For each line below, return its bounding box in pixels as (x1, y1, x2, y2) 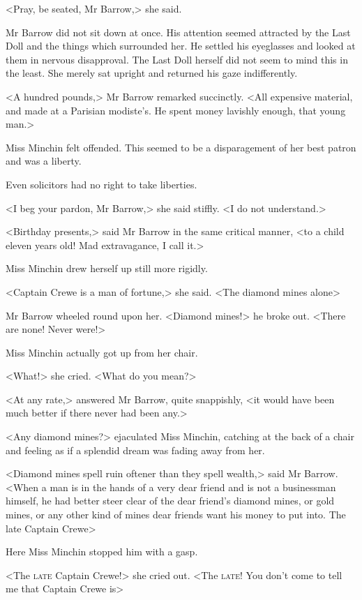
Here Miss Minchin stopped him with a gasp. (6, 544, 198, 559)
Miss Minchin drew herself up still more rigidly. (6, 261, 208, 276)
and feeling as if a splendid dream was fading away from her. (6, 442, 265, 457)
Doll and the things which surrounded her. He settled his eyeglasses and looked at (6, 38, 356, 53)
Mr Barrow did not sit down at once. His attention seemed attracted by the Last (6, 24, 351, 39)
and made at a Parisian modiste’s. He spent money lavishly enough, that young (6, 103, 346, 117)
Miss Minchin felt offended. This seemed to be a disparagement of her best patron (6, 140, 356, 154)
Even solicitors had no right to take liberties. (6, 177, 197, 191)
